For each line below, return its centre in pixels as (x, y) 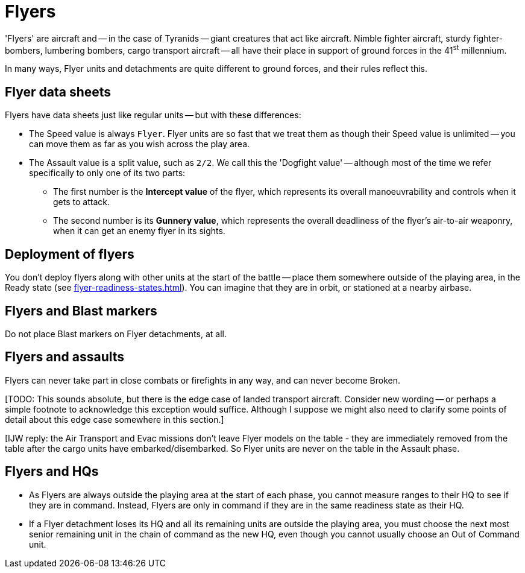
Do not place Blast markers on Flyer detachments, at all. (116, 334)
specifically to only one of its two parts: (107, 173)
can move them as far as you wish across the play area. (140, 144)
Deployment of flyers (70, 254)
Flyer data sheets (58, 92)
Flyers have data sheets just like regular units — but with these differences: (153, 115)
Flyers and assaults (65, 357)
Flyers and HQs (52, 472)
